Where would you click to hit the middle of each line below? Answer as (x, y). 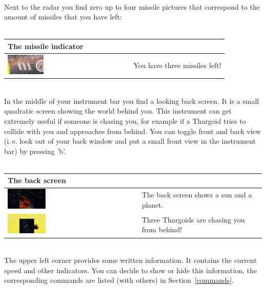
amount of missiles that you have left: (63, 17)
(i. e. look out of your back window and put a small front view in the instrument (130, 141)
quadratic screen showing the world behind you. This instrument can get (118, 111)
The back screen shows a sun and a (197, 195)
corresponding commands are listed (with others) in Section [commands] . (119, 280)
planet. (153, 204)
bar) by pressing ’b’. (35, 151)
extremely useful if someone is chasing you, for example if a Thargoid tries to (125, 120)
